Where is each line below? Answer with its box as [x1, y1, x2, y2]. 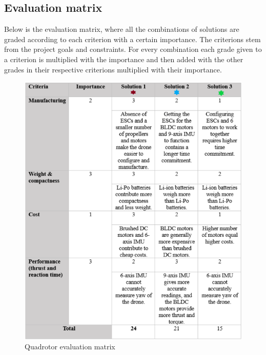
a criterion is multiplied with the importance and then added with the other [4, 53, 243, 64]
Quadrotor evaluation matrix [25, 341, 115, 352]
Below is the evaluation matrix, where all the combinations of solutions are [4, 24, 239, 34]
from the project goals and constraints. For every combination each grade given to [4, 44, 262, 54]
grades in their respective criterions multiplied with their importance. [4, 64, 222, 74]
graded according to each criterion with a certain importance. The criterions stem [4, 33, 261, 44]
